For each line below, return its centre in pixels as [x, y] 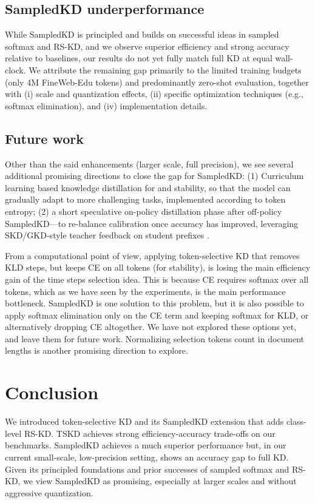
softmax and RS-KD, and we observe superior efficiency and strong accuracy [147, 46]
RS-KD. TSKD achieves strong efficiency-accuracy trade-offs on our [150, 433]
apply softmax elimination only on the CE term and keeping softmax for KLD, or [157, 315]
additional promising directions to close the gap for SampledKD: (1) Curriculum [154, 176]
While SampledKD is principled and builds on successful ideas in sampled [142, 34]
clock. [15, 69]
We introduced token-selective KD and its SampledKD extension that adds [144, 421]
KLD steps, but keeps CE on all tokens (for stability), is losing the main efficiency [158, 267]
